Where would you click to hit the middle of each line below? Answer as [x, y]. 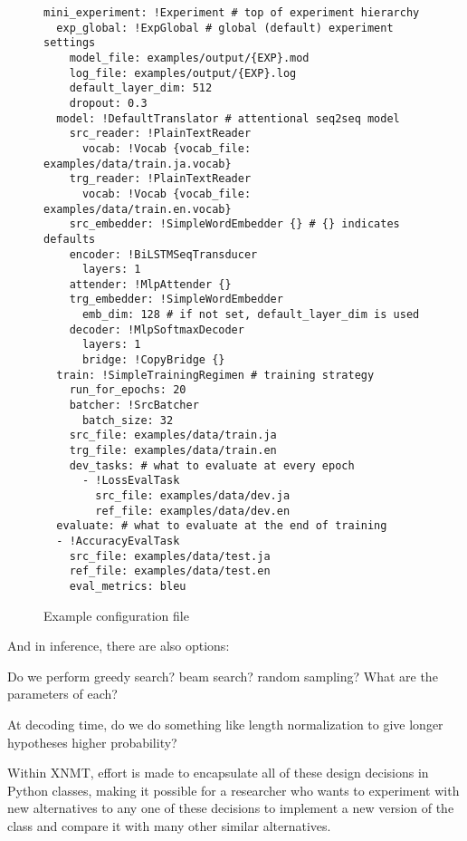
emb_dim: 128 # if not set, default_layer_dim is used [251, 315]
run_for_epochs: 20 [128, 390]
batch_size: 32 [128, 420]
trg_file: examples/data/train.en [173, 451]
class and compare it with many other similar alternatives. [169, 825]
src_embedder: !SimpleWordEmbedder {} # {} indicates [234, 224]
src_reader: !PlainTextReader [160, 134]
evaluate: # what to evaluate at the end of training [222, 526]
